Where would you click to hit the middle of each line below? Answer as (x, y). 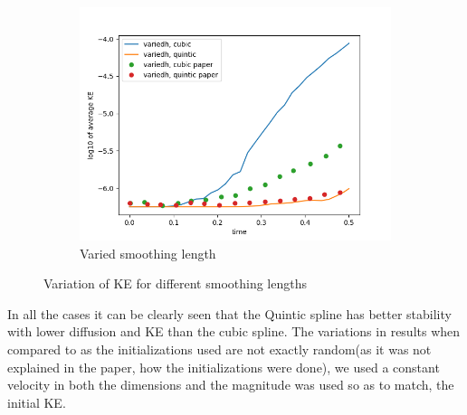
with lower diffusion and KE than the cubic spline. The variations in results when (234, 331)
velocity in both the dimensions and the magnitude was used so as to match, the (231, 385)
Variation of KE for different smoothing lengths (176, 283)
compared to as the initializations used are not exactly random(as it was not (219, 349)
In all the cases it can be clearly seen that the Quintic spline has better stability (229, 313)
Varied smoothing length (148, 253)
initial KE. (37, 402)
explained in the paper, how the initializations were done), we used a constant (224, 367)
